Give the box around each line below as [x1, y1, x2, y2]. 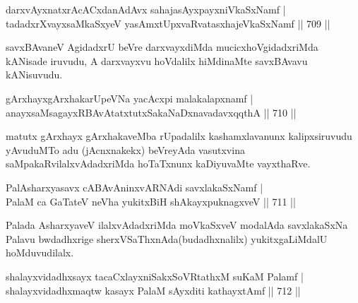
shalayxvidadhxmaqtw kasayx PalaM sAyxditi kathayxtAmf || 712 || [6, 283, 301, 297]
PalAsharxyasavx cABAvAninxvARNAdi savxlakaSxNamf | [6, 179, 263, 194]
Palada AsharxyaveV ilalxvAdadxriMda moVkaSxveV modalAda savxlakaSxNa [6, 218, 348, 232]
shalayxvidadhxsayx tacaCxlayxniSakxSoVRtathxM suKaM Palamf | [6, 268, 304, 283]
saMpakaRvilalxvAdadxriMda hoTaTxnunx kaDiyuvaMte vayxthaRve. [6, 156, 311, 171]
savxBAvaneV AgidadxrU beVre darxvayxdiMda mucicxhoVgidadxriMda [6, 40, 318, 54]
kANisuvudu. [6, 67, 63, 82]
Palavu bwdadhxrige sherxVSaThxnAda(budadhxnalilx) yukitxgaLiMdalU [6, 231, 328, 246]
